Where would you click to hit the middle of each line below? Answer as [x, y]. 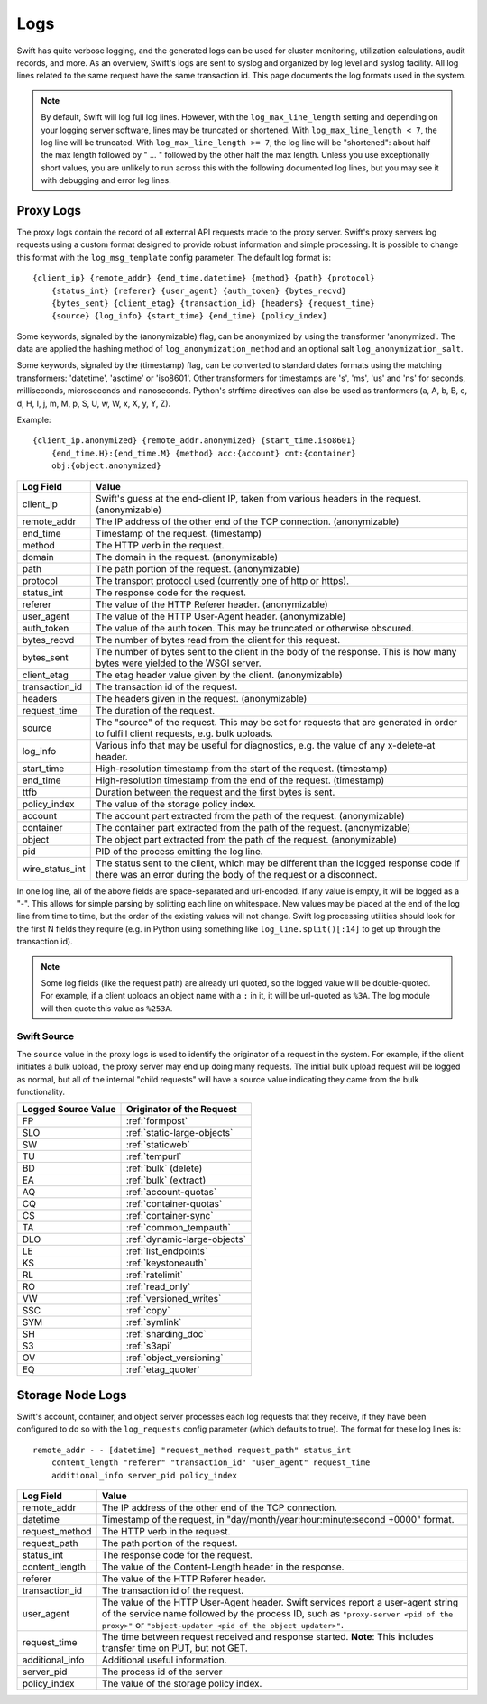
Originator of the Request [182, 1110]
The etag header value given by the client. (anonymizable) [219, 675]
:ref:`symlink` [154, 1322]
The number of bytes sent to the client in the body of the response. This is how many [276, 651]
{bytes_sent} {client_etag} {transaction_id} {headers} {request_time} [213, 303]
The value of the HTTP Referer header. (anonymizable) [211, 604]
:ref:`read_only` [158, 1287]
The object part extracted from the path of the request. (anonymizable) [246, 839]
